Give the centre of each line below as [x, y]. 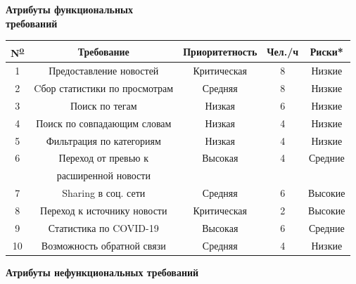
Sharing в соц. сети [104, 193]
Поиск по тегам [103, 105]
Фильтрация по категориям [103, 140]
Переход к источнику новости [104, 210]
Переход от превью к [103, 158]
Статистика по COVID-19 [103, 227]
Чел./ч [283, 51]
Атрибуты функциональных [69, 9]
